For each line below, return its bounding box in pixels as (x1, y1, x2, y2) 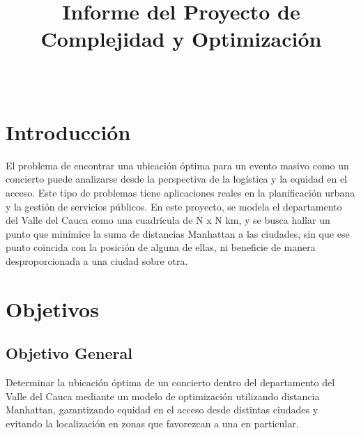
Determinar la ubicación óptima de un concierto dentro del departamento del (6, 375, 335, 390)
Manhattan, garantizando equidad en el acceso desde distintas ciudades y (6, 402, 318, 417)
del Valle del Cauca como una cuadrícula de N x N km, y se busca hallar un (6, 213, 330, 227)
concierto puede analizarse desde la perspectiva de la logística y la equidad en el (6, 171, 347, 186)
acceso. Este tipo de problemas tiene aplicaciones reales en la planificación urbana (6, 185, 355, 200)
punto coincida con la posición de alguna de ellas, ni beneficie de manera (6, 240, 316, 254)
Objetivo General (6, 342, 132, 364)
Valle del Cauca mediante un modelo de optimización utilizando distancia (6, 388, 320, 403)
